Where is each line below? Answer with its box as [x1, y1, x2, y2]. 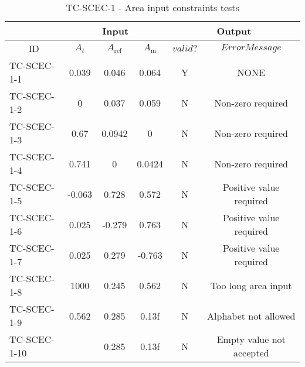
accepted [233, 346, 269, 359]
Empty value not [216, 332, 286, 346]
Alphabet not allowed [207, 308, 296, 323]
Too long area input [210, 278, 292, 292]
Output [216, 24, 252, 37]
